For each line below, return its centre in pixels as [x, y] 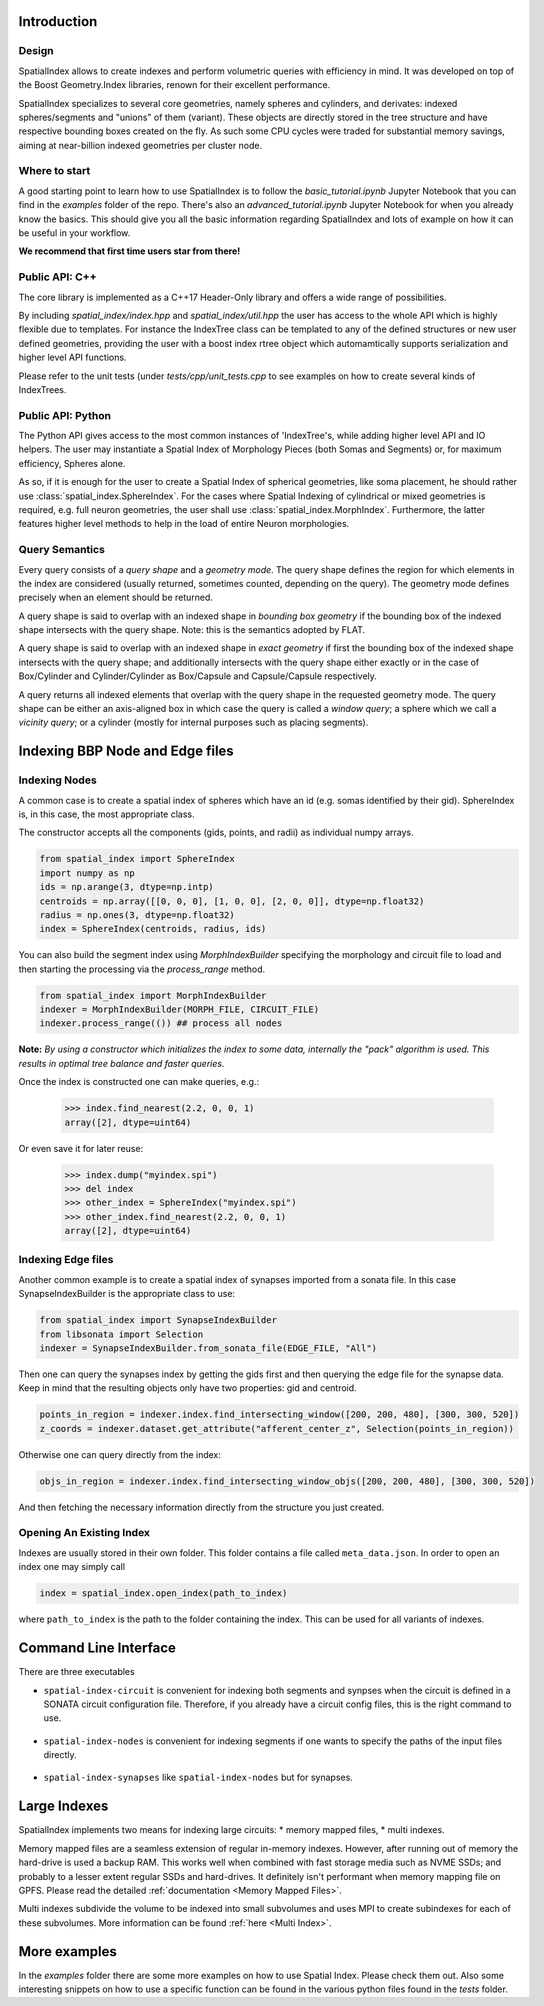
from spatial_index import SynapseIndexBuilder [158, 1320]
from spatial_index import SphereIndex [137, 859]
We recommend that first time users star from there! [129, 251]
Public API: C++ [57, 277]
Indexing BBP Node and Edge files [126, 751]
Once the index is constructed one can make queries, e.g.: [139, 1082]
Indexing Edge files [66, 1260]
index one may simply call [71, 1567]
